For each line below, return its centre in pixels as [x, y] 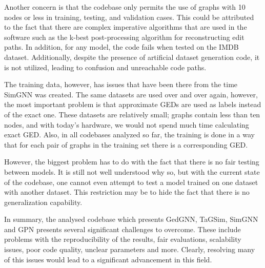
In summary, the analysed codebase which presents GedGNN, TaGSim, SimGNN [131, 219]
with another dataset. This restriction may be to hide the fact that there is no [127, 192]
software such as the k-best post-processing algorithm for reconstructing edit [124, 37]
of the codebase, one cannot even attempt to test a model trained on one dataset [131, 182]
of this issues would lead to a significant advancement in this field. [108, 259]
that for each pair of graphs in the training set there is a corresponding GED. [126, 144]
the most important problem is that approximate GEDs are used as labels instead [133, 104]
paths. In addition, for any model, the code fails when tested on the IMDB [121, 47]
